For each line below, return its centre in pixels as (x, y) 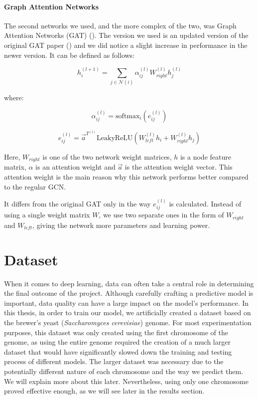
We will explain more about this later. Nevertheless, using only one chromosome (126, 381)
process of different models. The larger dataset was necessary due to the (114, 361)
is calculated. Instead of (205, 203)
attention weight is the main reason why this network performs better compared (126, 176)
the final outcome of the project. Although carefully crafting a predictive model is (129, 293)
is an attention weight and (75, 167)
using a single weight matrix (47, 215)
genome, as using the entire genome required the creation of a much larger (117, 342)
